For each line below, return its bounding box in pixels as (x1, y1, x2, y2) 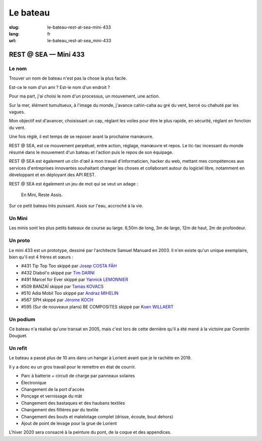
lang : (9, 31, 20, 36)
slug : (9, 24, 19, 30)
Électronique (21, 379, 47, 386)
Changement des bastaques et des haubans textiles (21, 400, 125, 406)
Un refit (9, 345, 28, 352)
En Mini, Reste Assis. (21, 192, 63, 198)
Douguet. (9, 333, 28, 339)
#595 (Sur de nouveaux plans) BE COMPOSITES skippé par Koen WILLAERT (21, 304, 174, 309)
